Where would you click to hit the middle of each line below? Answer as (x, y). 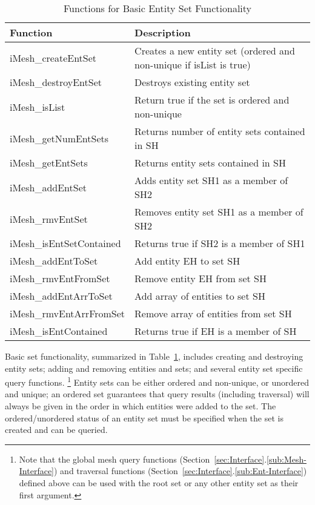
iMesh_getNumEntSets (59, 138)
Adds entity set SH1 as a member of (211, 180)
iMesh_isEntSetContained (65, 243)
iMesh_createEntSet (53, 58)
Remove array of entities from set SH (213, 313)
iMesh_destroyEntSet (56, 82)
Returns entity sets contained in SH (210, 163)
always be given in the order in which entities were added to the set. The (141, 406)
